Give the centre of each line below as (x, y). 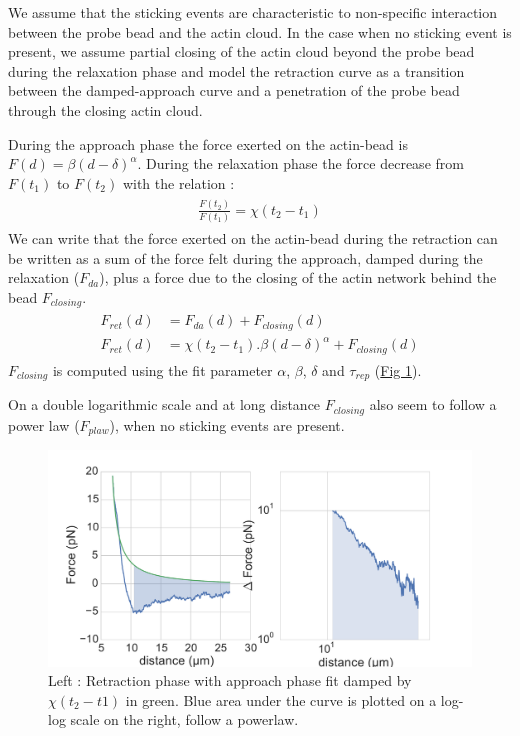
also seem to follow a (433, 404)
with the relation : (178, 182)
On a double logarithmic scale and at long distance (164, 404)
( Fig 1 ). (398, 369)
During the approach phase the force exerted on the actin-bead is (208, 143)
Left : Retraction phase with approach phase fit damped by (230, 680)
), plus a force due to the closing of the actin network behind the (298, 277)
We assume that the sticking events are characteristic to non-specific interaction (253, 12)
